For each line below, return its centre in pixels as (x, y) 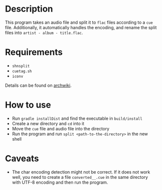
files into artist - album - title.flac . (44, 32)
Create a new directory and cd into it (48, 123)
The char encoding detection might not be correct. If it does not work (81, 172)
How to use (28, 105)
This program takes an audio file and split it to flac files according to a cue (79, 22)
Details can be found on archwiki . (38, 85)
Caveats (22, 158)
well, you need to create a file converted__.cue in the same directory (80, 177)
